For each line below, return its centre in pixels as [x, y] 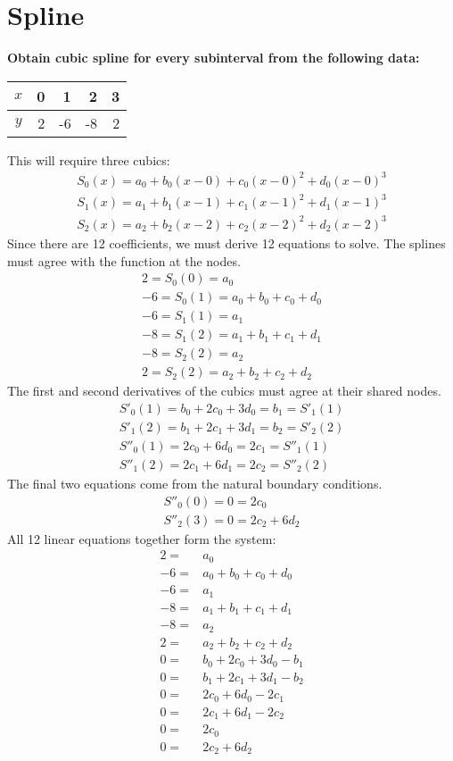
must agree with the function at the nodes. [124, 260]
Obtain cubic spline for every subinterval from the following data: [214, 58]
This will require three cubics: [89, 159]
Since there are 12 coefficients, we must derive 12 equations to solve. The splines [226, 243]
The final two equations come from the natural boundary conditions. [195, 483]
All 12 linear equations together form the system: [142, 538]
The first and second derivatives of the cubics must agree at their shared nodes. [224, 391]
